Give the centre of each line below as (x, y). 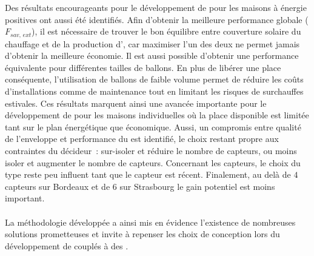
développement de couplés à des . (67, 245)
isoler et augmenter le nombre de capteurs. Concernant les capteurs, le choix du (153, 162)
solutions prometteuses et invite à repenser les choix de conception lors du (142, 234)
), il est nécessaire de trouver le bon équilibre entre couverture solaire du (166, 31)
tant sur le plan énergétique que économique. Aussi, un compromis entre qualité (153, 126)
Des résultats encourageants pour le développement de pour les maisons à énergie (156, 7)
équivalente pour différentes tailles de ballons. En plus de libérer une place (143, 67)
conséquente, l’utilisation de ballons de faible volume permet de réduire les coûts (154, 79)
